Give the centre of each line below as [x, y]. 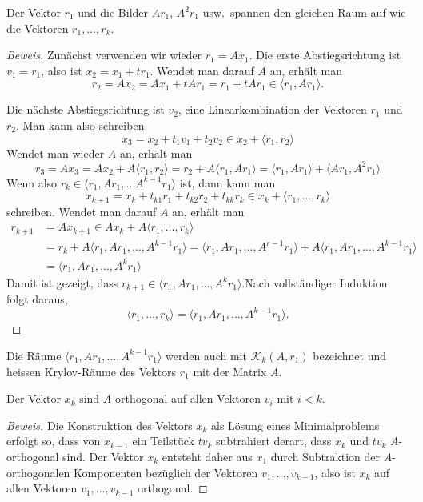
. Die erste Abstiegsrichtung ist [325, 55]
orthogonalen [38, 472]
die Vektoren [38, 28]
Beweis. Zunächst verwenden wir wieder [104, 55]
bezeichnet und [349, 355]
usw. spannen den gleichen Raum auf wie [304, 12]
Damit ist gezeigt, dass [62, 282]
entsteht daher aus [207, 456]
